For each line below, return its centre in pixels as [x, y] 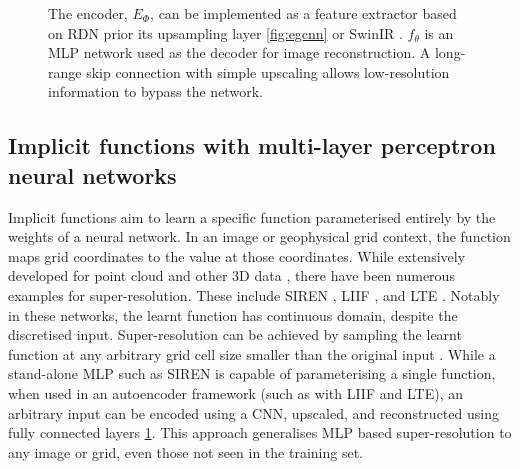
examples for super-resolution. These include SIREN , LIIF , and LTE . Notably [254, 294]
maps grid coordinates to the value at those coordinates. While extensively [237, 255]
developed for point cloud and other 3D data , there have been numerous [231, 275]
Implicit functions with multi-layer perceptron [252, 145]
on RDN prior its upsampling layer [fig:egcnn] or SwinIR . [225, 32]
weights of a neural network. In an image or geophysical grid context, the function [259, 236]
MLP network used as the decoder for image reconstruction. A [239, 52]
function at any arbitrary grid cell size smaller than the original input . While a [252, 353]
